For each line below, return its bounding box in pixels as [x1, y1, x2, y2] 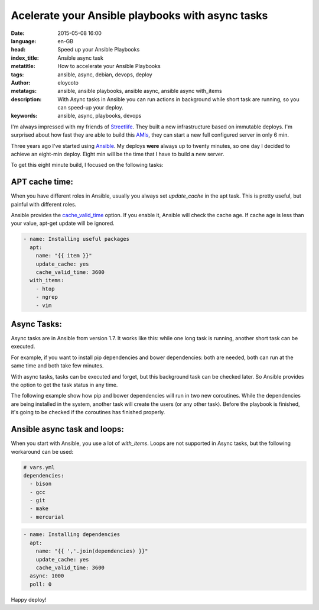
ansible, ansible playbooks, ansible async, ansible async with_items [57, 88, 222, 95]
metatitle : [11, 63, 35, 70]
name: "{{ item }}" [35, 252, 93, 259]
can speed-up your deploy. [57, 104, 123, 111]
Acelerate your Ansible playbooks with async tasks [11, 9, 268, 22]
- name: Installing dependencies [23, 531, 121, 538]
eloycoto [57, 79, 79, 86]
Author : [11, 79, 31, 86]
